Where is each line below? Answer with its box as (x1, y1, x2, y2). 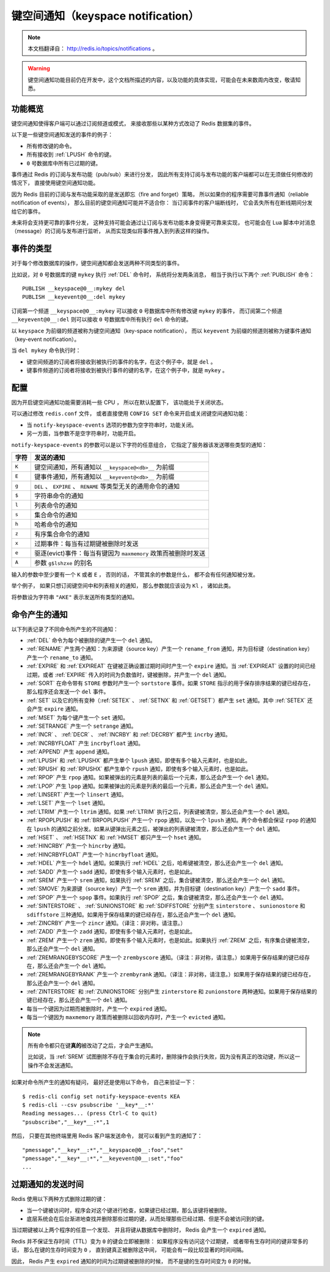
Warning (28, 65, 50, 72)
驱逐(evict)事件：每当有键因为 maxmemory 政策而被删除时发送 (34, 548, 206, 557)
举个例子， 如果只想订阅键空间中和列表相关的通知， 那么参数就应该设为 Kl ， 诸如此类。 (11, 582, 235, 589)
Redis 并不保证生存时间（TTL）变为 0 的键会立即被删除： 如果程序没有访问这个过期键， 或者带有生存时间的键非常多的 (11, 1237, 309, 1245)
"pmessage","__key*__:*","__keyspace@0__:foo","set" (22, 1147, 183, 1153)
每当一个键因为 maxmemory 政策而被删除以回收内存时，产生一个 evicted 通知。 (26, 1014, 229, 1021)
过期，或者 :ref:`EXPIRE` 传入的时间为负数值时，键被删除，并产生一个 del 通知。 (26, 671, 230, 678)
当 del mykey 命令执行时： (11, 346, 81, 354)
